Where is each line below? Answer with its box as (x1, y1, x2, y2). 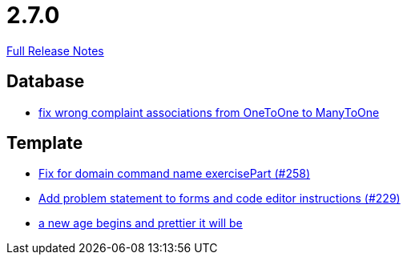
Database (6, 71, 85, 92)
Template (6, 133, 83, 154)
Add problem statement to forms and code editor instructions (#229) (38, 191, 401, 206)
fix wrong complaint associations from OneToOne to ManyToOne (38, 105, 380, 119)
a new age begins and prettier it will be (38, 216, 243, 231)
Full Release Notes (6, 43, 104, 58)
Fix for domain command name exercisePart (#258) (38, 167, 311, 181)
